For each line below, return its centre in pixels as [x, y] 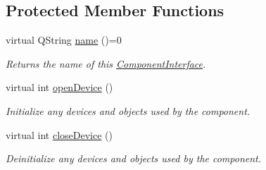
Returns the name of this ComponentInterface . [106, 63]
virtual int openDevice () [59, 87]
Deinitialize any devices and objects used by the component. [134, 158]
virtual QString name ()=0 [64, 40]
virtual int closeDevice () [59, 134]
